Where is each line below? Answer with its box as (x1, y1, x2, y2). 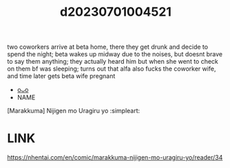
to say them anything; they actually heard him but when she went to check (7, 58, 219, 66)
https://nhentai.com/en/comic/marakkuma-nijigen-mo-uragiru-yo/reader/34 (7, 154, 223, 162)
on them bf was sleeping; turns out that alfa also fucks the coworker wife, (7, 64, 216, 73)
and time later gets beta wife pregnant (7, 72, 116, 80)
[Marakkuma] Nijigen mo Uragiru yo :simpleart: (7, 107, 140, 115)
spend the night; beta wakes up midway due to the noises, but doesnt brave (7, 50, 223, 58)
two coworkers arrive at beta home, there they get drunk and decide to (7, 43, 209, 51)
